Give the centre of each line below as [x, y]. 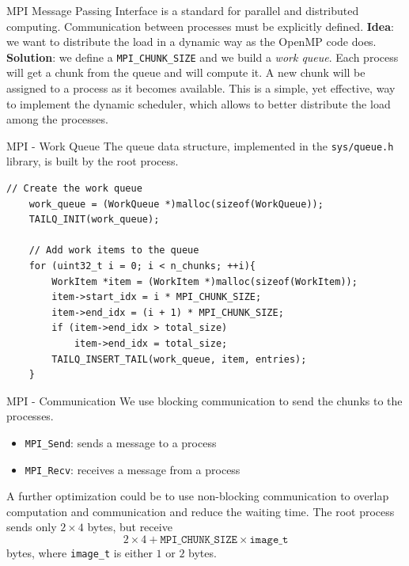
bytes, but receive [130, 527]
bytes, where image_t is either [80, 553]
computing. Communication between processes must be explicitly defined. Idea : [200, 26]
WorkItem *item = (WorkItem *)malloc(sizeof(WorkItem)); [204, 281]
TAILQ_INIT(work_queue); [94, 220]
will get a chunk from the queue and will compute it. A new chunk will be [186, 72]
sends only [32, 527]
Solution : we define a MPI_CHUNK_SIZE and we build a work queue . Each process [203, 57]
